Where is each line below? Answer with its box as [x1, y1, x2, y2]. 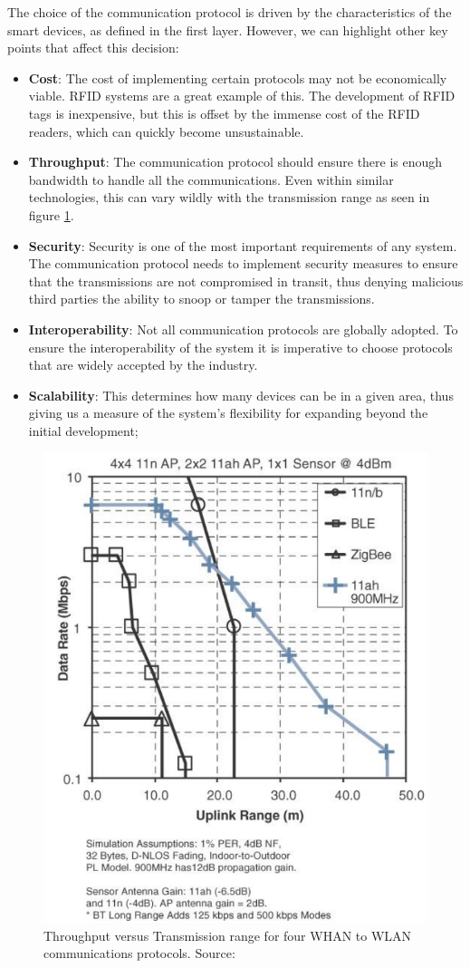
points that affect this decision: [7, 38, 179, 57]
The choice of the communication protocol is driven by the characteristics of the [7, 3, 452, 21]
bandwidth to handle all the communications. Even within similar [28, 169, 394, 189]
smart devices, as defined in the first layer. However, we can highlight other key [7, 20, 448, 39]
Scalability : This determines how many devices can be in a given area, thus [28, 385, 454, 404]
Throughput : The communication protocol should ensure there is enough [28, 152, 443, 171]
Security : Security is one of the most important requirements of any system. [28, 236, 457, 255]
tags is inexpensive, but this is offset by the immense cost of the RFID [28, 103, 420, 122]
